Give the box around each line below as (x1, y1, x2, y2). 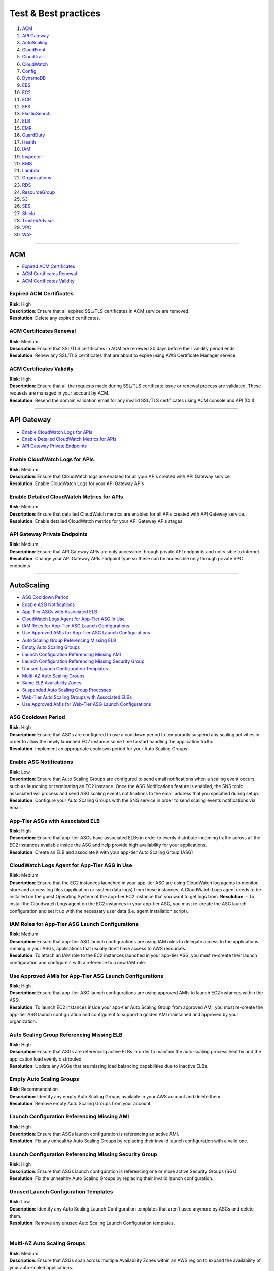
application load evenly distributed (9, 1055, 82, 1062)
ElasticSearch (22, 111, 51, 117)
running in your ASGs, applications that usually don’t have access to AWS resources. (9, 946, 187, 952)
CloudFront (22, 46, 46, 53)
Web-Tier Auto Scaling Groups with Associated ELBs (22, 694, 132, 700)
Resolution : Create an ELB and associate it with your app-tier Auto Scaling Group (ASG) (9, 849, 193, 855)
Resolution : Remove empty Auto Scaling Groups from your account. (9, 1101, 152, 1107)
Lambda (22, 168, 40, 174)
